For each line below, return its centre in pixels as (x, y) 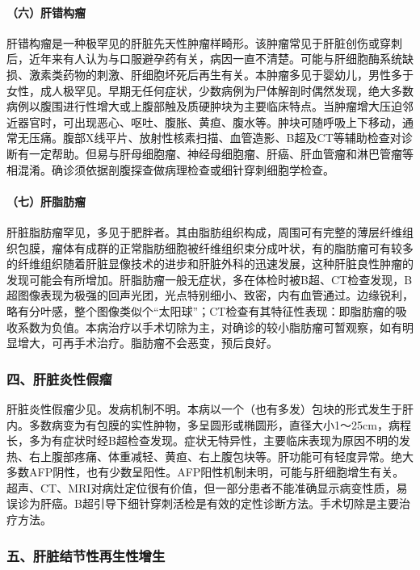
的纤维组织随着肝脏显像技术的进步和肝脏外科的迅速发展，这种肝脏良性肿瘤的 (210, 264)
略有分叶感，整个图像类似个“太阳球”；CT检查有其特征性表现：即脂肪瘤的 (201, 310)
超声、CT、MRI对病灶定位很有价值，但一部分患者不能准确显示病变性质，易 (207, 487)
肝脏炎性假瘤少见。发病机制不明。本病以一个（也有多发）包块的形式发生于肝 (210, 408)
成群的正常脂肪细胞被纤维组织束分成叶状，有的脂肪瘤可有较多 (249, 247)
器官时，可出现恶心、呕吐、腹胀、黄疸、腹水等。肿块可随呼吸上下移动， (210, 122)
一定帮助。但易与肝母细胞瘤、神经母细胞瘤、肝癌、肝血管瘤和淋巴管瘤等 (221, 153)
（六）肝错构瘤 (46, 12)
